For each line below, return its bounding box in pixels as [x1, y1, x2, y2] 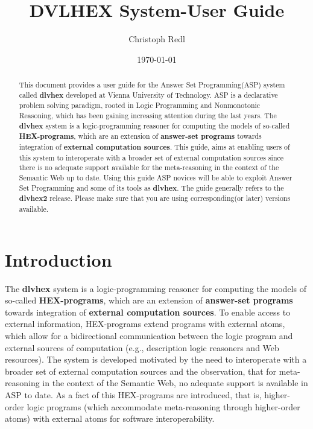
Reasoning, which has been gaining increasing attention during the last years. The [19, 110, 277, 121]
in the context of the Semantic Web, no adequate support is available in [42, 377, 308, 389]
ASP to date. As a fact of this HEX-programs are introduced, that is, [5, 388, 262, 401]
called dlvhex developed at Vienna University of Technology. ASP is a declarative [19, 89, 278, 100]
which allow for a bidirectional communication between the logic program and [5, 329, 293, 342]
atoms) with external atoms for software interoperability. [5, 412, 215, 425]
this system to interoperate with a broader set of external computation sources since [19, 152, 284, 162]
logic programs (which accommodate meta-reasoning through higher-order [27, 400, 300, 413]
